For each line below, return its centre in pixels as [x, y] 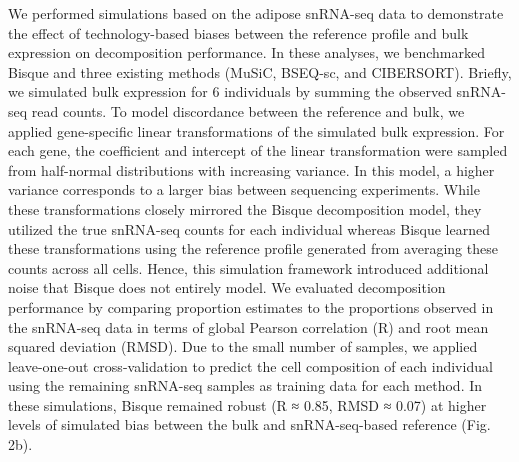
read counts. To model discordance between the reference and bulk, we [248, 110]
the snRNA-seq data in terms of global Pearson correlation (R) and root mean [248, 326]
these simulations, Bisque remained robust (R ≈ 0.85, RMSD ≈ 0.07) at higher [247, 404]
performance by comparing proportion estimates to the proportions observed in [251, 306]
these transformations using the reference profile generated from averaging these [253, 248]
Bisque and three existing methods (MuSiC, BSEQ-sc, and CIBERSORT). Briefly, [260, 71]
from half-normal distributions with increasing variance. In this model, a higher [251, 169]
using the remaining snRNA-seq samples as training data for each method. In [245, 385]
